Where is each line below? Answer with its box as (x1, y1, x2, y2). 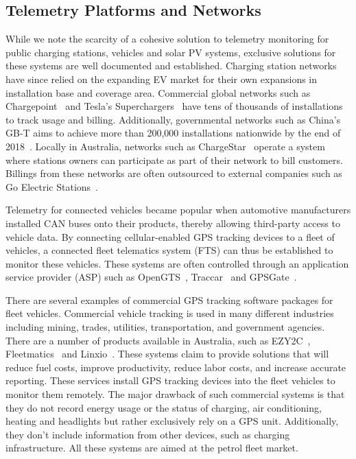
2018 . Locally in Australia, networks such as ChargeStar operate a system (5, 139, 325, 153)
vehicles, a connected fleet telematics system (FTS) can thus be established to (5, 243, 333, 257)
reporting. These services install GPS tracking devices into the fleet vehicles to (5, 373, 335, 388)
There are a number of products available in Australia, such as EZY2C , (5, 333, 311, 347)
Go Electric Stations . (5, 179, 98, 193)
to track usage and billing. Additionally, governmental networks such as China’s (5, 112, 341, 126)
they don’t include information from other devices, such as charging (5, 427, 290, 441)
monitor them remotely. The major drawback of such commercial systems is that (5, 387, 345, 401)
